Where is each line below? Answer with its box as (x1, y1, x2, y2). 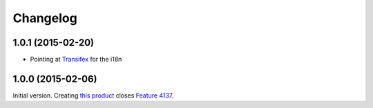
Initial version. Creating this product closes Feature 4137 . (12, 91, 174, 100)
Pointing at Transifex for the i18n (30, 55, 122, 64)
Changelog (12, 10, 77, 26)
